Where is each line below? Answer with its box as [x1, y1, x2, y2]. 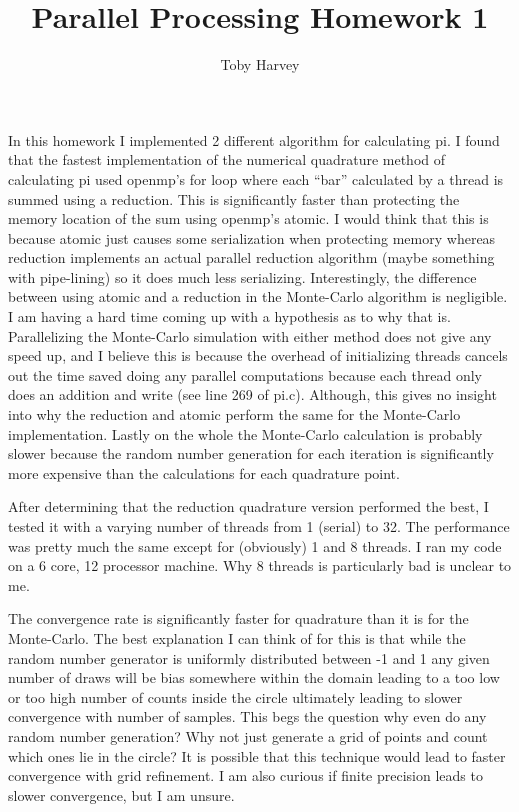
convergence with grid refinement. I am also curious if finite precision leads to [8, 765, 483, 786]
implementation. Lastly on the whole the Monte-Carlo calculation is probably [8, 423, 483, 444]
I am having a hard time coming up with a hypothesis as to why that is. [8, 306, 451, 327]
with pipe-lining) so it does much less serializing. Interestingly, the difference [8, 266, 477, 287]
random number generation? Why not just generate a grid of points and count [8, 725, 488, 746]
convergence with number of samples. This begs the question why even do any [8, 706, 487, 727]
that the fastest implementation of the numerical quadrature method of [8, 149, 446, 170]
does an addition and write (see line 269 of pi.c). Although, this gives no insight [8, 384, 497, 405]
